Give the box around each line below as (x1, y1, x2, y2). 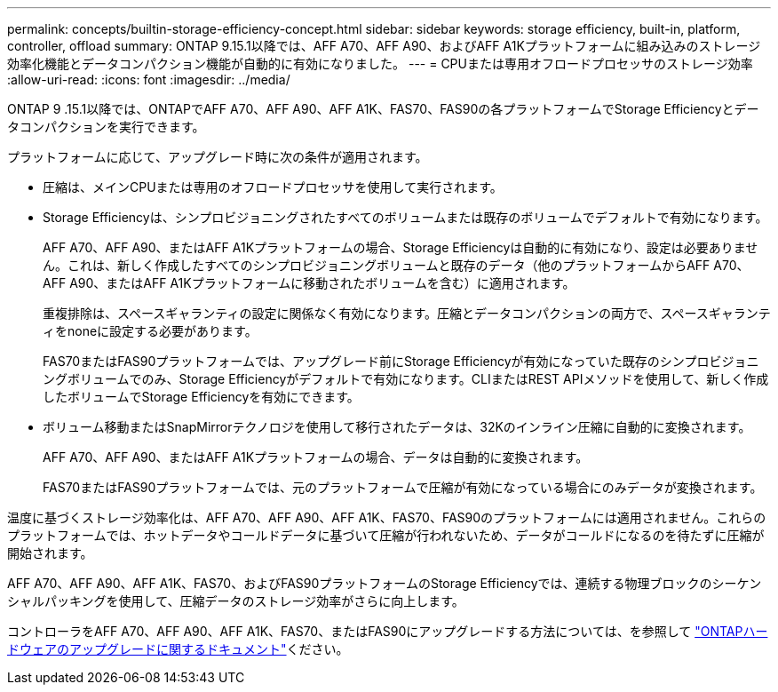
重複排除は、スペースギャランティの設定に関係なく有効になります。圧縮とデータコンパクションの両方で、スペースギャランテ (43, 306, 771, 321)
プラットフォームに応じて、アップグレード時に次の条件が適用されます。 (7, 149, 428, 164)
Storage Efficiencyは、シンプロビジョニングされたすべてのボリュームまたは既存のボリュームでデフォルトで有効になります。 (43, 210, 768, 225)
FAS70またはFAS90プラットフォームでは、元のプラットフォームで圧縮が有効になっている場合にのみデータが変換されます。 (43, 480, 763, 495)
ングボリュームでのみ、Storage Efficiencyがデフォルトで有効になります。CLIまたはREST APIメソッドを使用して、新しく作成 (43, 371, 769, 386)
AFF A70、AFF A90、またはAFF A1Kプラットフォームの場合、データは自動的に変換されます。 (43, 449, 589, 465)
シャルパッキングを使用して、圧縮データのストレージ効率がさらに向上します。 (7, 593, 464, 608)
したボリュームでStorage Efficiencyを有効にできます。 (43, 389, 360, 404)
